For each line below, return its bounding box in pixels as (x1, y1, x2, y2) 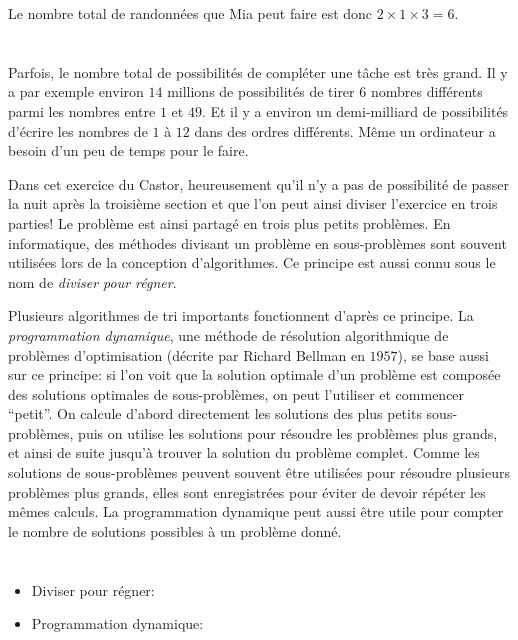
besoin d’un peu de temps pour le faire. (8, 140, 249, 161)
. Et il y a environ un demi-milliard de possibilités (201, 100, 509, 121)
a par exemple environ (8, 81, 144, 102)
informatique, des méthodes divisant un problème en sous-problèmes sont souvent (8, 232, 507, 253)
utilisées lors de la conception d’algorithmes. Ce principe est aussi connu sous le (8, 252, 496, 273)
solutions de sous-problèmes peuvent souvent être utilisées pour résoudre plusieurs (8, 462, 510, 483)
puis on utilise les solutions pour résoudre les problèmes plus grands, (78, 422, 498, 443)
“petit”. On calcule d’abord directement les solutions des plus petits (8, 403, 422, 424)
